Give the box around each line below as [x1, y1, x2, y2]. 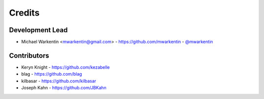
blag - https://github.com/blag [21, 71, 83, 77]
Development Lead [9, 26, 68, 34]
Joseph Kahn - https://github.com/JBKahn [21, 85, 107, 91]
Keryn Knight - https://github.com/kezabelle [21, 64, 110, 70]
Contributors [9, 51, 49, 59]
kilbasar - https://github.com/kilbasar [21, 78, 96, 84]
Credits [9, 7, 40, 18]
